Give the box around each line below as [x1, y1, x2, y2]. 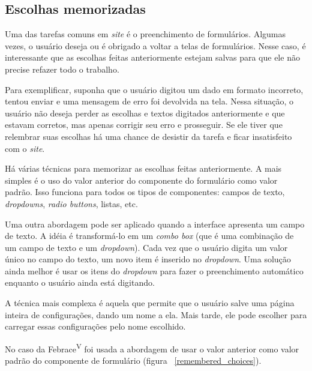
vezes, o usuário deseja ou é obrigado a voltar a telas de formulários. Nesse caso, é [5, 39, 306, 52]
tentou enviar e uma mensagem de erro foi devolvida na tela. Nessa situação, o [5, 95, 294, 107]
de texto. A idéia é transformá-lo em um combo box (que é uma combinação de [5, 229, 294, 242]
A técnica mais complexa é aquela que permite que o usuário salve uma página [5, 297, 295, 309]
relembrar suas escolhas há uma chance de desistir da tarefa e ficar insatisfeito [5, 130, 292, 142]
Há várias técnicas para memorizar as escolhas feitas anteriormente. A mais [5, 162, 282, 175]
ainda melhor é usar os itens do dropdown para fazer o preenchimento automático [5, 264, 304, 277]
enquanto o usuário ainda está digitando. [5, 276, 155, 289]
